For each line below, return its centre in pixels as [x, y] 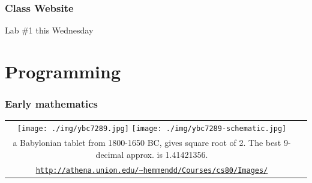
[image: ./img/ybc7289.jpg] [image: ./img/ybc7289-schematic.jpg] [152, 129]
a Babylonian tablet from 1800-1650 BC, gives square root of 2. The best [147, 143]
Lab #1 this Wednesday [49, 30]
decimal [110, 154]
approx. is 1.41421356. [167, 154]
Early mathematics [52, 104]
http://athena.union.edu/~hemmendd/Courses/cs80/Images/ [152, 170]
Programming [63, 71]
